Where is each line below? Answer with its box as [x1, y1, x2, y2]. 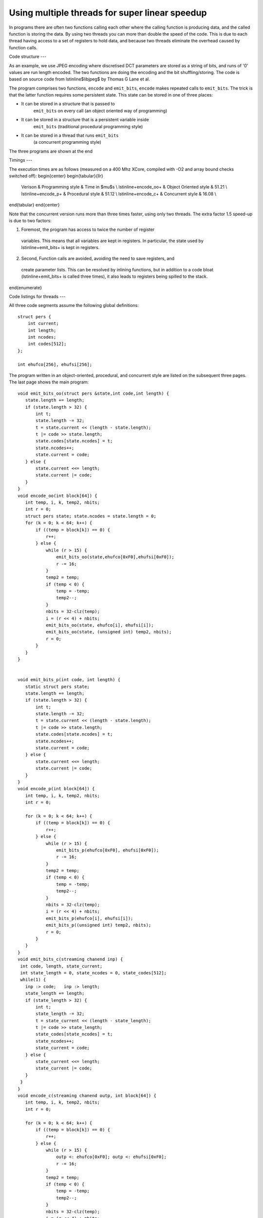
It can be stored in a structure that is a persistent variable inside [21, 117, 150, 123]
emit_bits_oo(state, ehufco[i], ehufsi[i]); [45, 623, 154, 628]
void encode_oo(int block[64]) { [18, 493, 97, 498]
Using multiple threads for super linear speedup [9, 7, 207, 18]
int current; [27, 321, 59, 326]
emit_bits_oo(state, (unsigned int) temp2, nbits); [45, 629, 172, 635]
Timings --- [9, 157, 33, 163]
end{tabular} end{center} [9, 202, 60, 208]
